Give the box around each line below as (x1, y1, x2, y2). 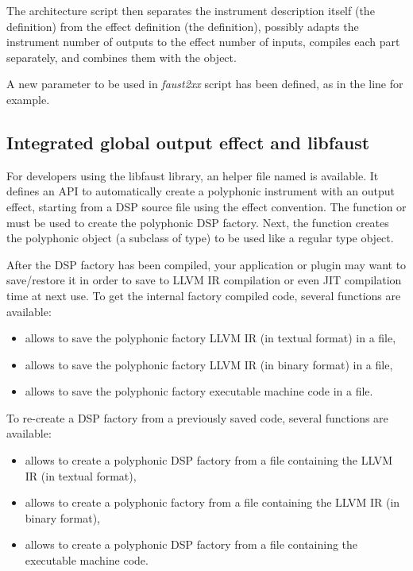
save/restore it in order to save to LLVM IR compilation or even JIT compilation (6, 272, 402, 288)
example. (6, 91, 50, 107)
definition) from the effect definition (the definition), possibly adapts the (6, 17, 359, 34)
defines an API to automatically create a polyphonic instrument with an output (6, 183, 395, 199)
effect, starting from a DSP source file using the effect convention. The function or (6, 198, 407, 214)
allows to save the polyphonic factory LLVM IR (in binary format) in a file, (25, 356, 393, 372)
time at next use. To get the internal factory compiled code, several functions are (6, 287, 401, 303)
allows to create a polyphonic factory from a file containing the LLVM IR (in (25, 494, 400, 511)
